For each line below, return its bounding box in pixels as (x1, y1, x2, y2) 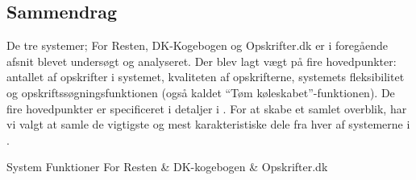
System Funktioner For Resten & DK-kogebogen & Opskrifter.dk (6, 158, 328, 175)
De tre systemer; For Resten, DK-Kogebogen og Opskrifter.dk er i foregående (6, 37, 389, 54)
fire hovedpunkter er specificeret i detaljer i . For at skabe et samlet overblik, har (6, 100, 407, 117)
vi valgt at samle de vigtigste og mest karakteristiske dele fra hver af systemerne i (6, 116, 410, 133)
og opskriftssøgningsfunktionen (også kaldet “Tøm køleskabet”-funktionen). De (6, 84, 395, 100)
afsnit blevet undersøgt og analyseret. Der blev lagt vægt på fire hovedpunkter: (6, 52, 397, 69)
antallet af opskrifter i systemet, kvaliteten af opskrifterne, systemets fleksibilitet (6, 68, 405, 85)
